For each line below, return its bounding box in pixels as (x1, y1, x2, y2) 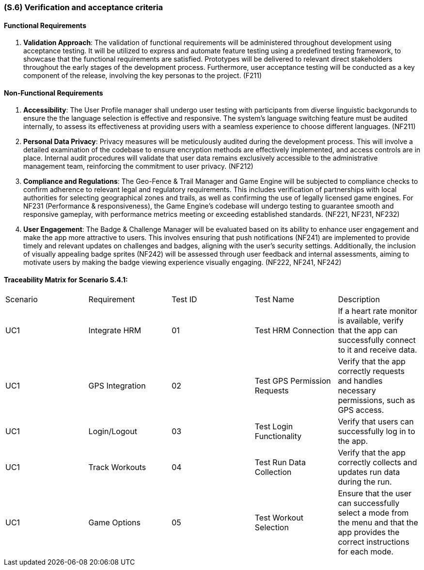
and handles (338, 375, 383, 386)
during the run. (338, 476, 392, 487)
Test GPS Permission (254, 375, 331, 386)
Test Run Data (254, 457, 306, 467)
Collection (254, 467, 292, 477)
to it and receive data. (338, 344, 417, 355)
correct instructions (338, 537, 409, 547)
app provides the (338, 527, 400, 537)
